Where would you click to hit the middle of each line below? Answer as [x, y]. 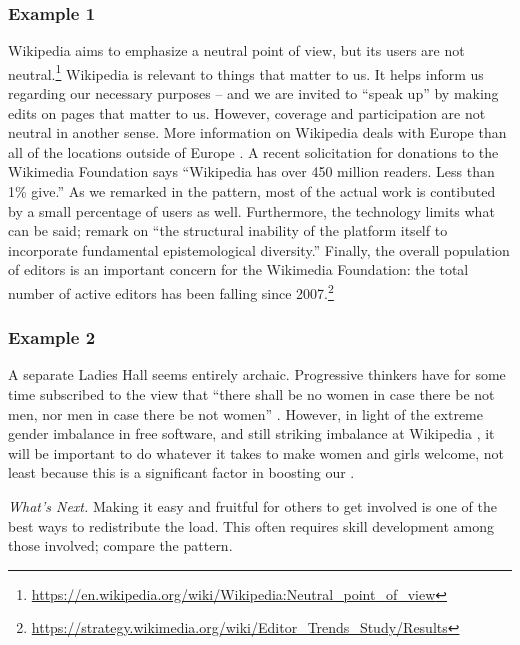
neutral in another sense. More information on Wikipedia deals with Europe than [257, 132]
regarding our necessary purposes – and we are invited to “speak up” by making [253, 93]
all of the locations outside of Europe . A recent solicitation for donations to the [253, 151]
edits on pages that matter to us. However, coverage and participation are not [247, 112]
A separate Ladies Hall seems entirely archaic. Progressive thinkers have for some [257, 374]
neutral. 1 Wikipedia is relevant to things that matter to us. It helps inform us [246, 72]
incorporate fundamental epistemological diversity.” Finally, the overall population [259, 249]
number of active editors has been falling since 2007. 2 [171, 291]
